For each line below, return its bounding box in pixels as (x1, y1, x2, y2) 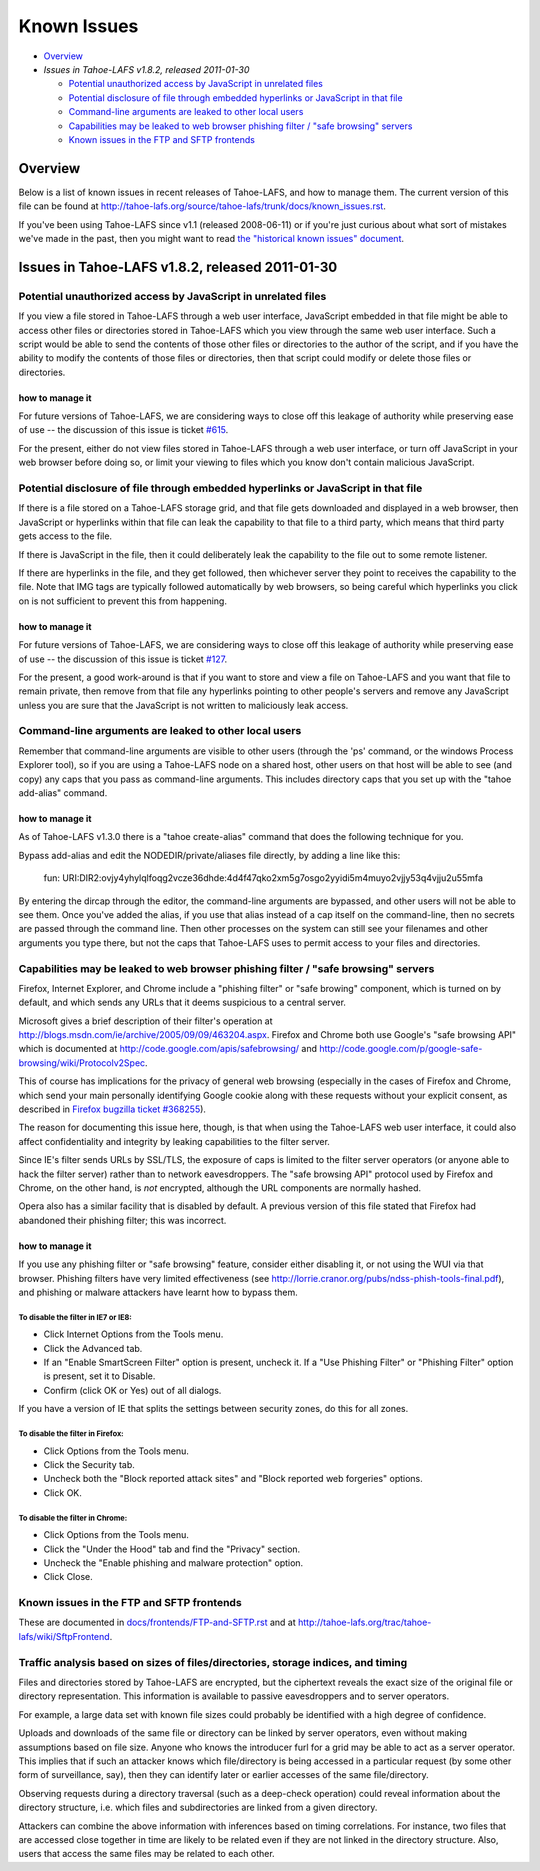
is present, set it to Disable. (43, 1370, 156, 1382)
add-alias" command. (18, 787, 108, 799)
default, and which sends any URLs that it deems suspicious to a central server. (18, 996, 347, 1009)
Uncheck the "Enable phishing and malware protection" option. (43, 1556, 304, 1569)
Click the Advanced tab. (43, 1342, 143, 1354)
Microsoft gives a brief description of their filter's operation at (18, 1015, 274, 1027)
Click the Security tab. (43, 1459, 135, 1470)
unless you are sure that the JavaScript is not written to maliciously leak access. (18, 699, 349, 711)
